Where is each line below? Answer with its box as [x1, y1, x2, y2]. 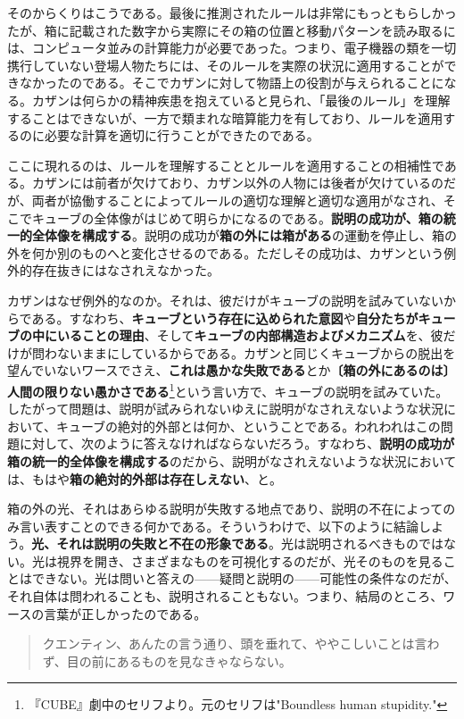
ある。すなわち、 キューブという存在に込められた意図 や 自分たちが [31, 308, 418, 327]
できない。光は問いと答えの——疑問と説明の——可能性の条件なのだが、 [31, 569, 457, 588]
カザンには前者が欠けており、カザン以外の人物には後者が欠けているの [31, 173, 444, 192]
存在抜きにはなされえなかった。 [31, 261, 220, 280]
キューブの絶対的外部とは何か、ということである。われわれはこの [55, 416, 441, 435]
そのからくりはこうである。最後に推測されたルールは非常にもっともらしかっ [7, 4, 457, 21]
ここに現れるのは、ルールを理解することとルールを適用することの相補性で [7, 155, 444, 174]
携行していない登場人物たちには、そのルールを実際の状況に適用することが [7, 55, 444, 74]
